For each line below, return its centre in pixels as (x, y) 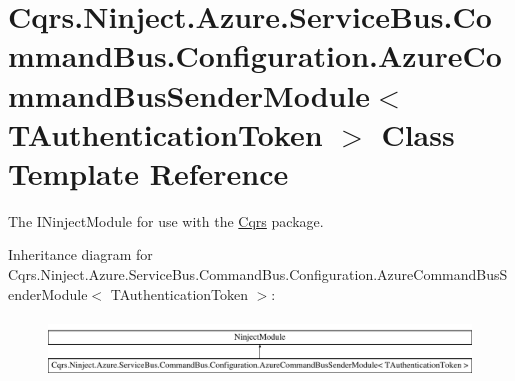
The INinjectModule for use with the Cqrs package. (166, 220)
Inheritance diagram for (80, 254)
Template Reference (148, 172)
